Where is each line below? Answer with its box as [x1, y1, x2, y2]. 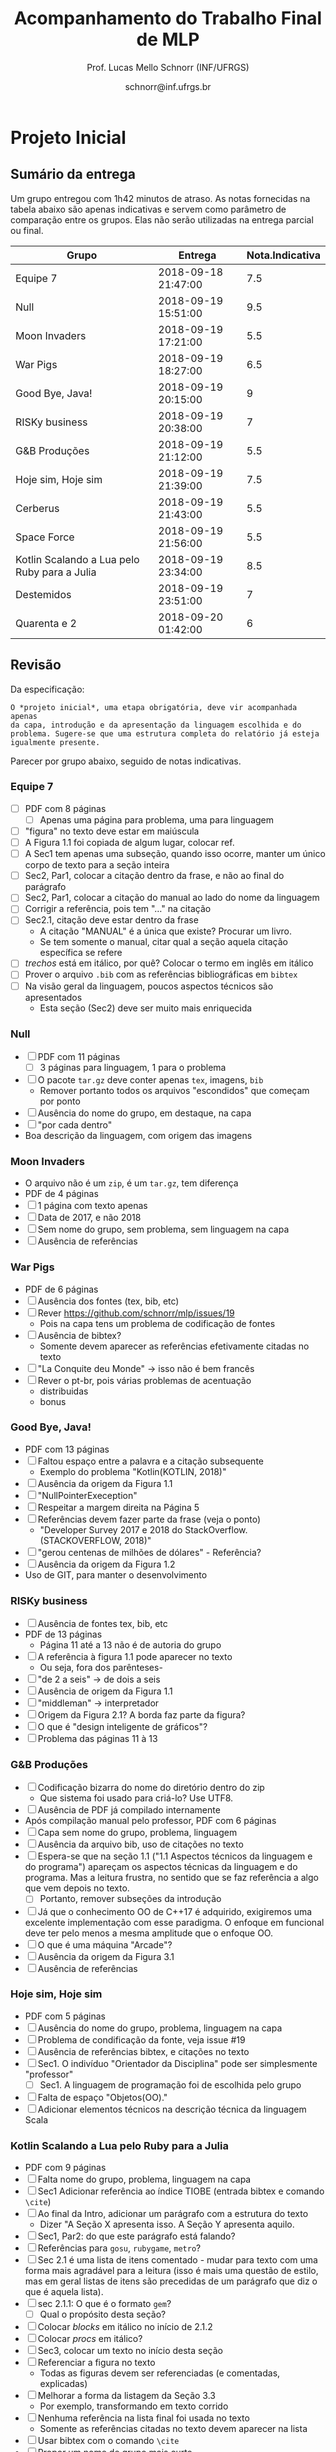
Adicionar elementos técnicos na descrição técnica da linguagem [37, 2103, 307, 2115]
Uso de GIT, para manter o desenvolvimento [24, 1568, 208, 1581]
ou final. [10, 224, 44, 236]
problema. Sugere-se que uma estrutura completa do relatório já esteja [10, 728, 320, 739]
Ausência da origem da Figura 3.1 [37, 1950, 175, 1962]
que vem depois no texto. [24, 1882, 130, 1894]
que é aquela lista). [24, 2286, 104, 2298]
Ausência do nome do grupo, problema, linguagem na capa [37, 2022, 283, 2034]
